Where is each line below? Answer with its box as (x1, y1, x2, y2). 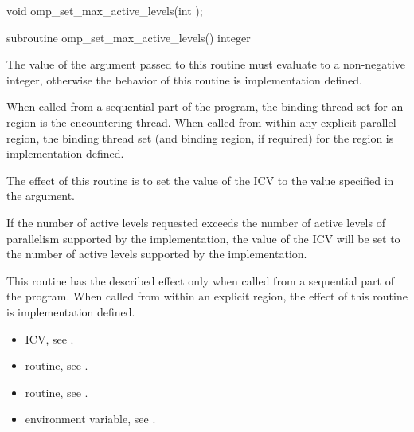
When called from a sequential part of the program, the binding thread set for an (6, 98, 404, 115)
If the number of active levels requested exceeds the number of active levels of (6, 214, 385, 230)
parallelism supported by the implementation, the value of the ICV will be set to (6, 230, 400, 246)
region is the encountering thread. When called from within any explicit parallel (6, 113, 396, 130)
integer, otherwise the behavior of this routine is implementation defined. (6, 71, 362, 88)
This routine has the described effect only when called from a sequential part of (6, 272, 394, 289)
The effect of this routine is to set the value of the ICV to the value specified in (6, 171, 394, 188)
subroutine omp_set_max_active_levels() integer (6, 29, 251, 45)
